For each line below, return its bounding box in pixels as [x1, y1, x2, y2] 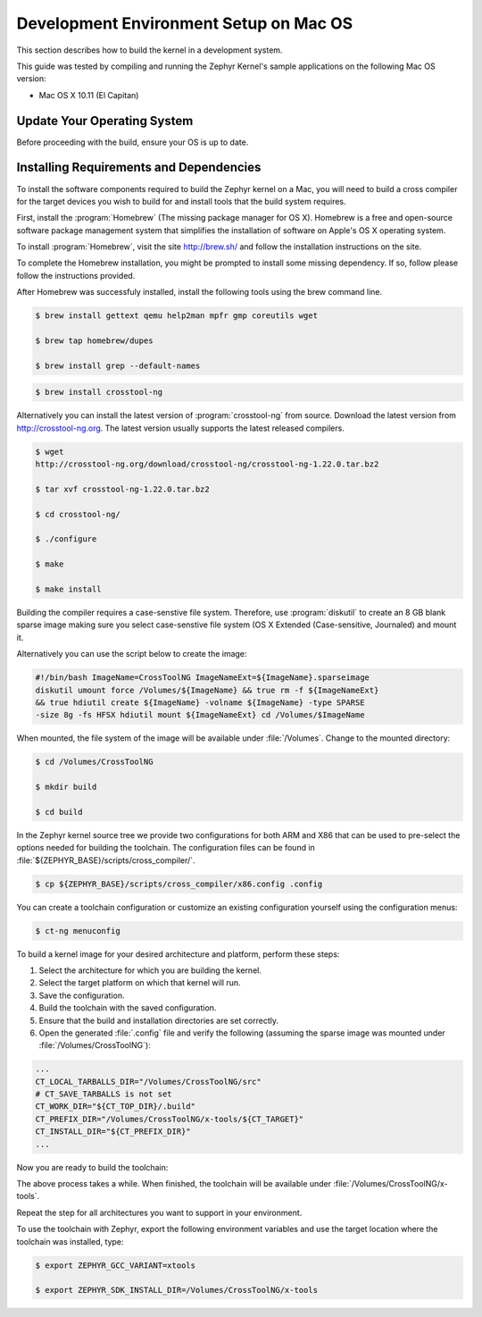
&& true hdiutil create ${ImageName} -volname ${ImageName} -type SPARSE [35, 697, 365, 708]
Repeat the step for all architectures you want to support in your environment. [16, 1207, 303, 1218]
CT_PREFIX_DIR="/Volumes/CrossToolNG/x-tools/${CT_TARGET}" [35, 1113, 304, 1124]
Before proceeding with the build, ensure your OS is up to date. [16, 137, 249, 147]
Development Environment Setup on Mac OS [16, 13, 353, 33]
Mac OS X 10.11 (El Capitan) [38, 89, 139, 100]
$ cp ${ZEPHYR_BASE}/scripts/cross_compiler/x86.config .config [35, 878, 323, 889]
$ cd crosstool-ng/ [35, 509, 120, 519]
